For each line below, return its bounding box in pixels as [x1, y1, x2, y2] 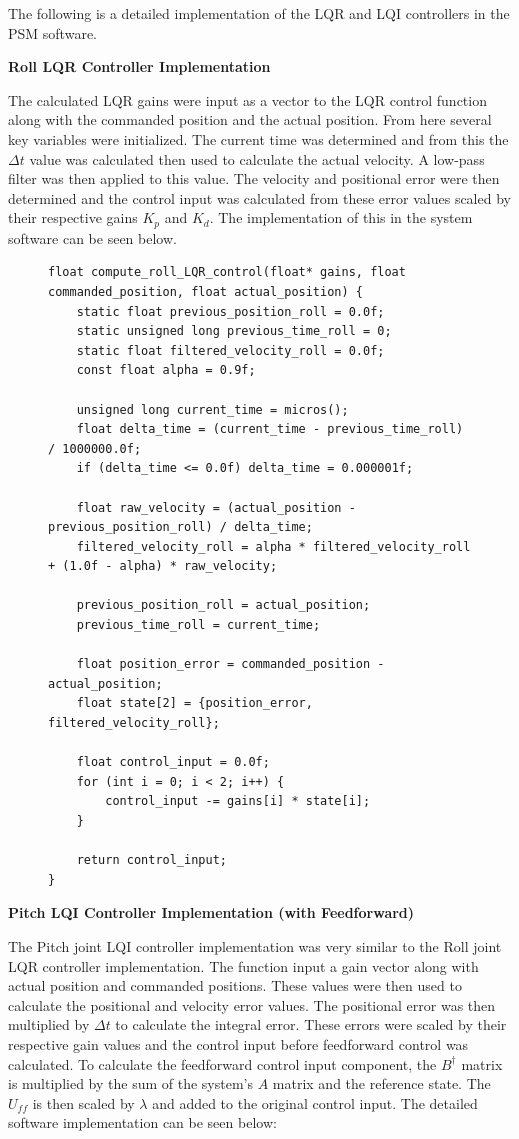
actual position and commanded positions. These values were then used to [8, 975, 462, 996]
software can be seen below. [8, 227, 177, 248]
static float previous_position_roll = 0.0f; [76, 304, 385, 319]
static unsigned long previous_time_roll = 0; [76, 324, 392, 339]
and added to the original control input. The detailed [152, 1092, 478, 1113]
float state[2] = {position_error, [76, 696, 313, 711]
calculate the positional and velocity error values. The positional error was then [8, 994, 496, 1015]
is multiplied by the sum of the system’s [8, 1073, 253, 1094]
